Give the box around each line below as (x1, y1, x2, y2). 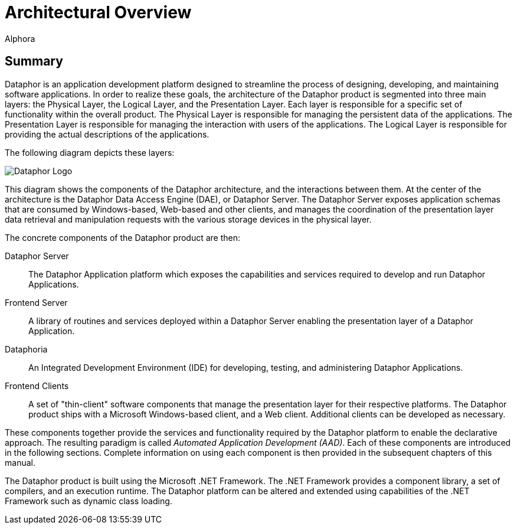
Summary (5, 54, 63, 69)
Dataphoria (5, 344, 48, 354)
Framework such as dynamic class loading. (5, 495, 172, 506)
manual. (5, 457, 35, 468)
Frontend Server (5, 297, 68, 308)
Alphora (5, 33, 35, 44)
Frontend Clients (5, 380, 69, 391)
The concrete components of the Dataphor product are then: (5, 232, 241, 243)
